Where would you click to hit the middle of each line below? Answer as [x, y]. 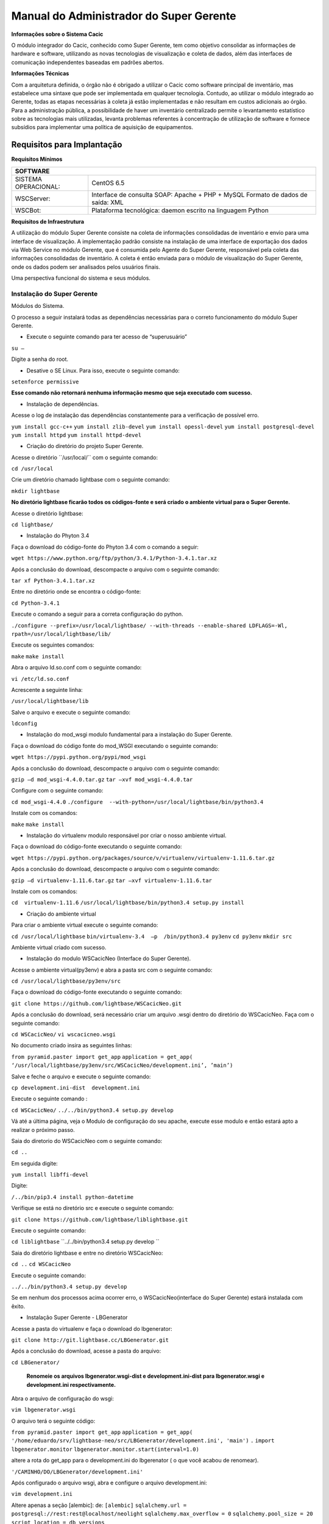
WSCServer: [33, 198]
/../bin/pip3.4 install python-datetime [73, 1197]
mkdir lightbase [36, 491]
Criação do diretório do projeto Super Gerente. [85, 446]
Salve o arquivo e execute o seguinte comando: [71, 712]
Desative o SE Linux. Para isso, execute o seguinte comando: [103, 370]
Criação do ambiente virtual [62, 914]
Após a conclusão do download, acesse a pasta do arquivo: [86, 1351]
